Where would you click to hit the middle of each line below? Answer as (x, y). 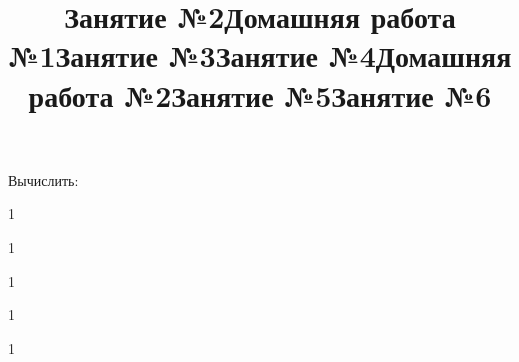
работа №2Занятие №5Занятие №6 (260, 94)
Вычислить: (43, 179)
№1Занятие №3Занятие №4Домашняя (260, 55)
